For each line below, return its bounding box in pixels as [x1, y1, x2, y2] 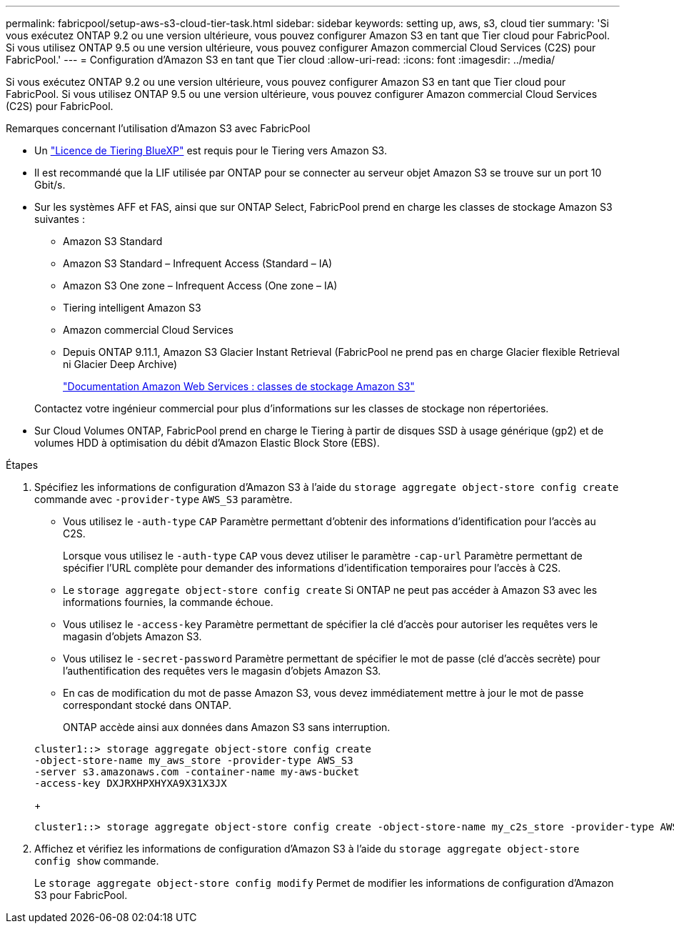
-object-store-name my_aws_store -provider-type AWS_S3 [34, 755, 353, 766]
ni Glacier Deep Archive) [63, 358, 178, 370]
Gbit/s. [34, 179, 66, 191]
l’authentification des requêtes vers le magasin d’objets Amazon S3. [63, 665, 381, 677]
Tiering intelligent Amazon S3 [63, 302, 201, 314]
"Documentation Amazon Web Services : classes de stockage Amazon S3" [63, 380, 415, 392]
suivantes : [34, 213, 85, 225]
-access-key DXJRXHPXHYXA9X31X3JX [34, 778, 227, 789]
